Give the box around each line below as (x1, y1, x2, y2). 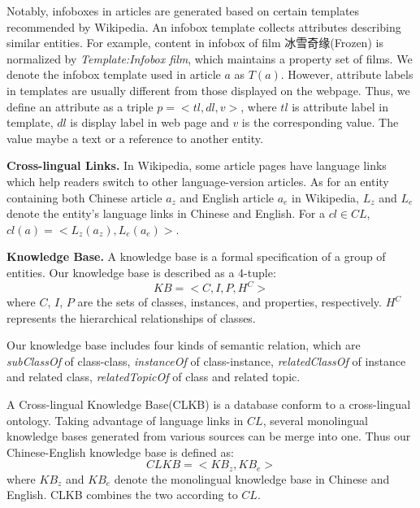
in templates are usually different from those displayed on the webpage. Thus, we (6, 81, 410, 98)
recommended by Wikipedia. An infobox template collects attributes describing (6, 18, 401, 35)
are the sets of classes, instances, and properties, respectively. (77, 293, 382, 310)
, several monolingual (262, 411, 368, 428)
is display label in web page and (70, 114, 229, 131)
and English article (180, 189, 274, 206)
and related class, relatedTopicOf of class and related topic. (6, 368, 301, 385)
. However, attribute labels (280, 66, 414, 83)
